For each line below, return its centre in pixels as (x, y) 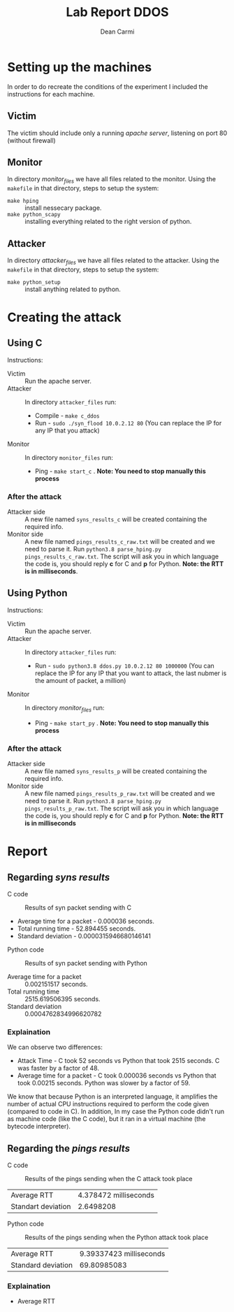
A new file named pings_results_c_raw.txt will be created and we (120, 542)
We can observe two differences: (55, 1048)
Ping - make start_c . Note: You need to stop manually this (120, 471)
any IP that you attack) (67, 430)
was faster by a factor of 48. (58, 1068)
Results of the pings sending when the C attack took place (109, 1179)
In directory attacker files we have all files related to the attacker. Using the (114, 261)
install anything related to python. (73, 289)
